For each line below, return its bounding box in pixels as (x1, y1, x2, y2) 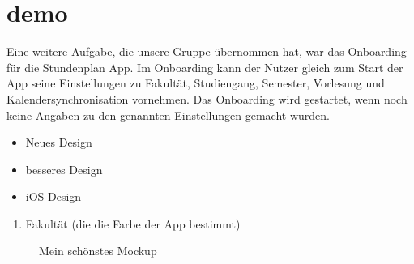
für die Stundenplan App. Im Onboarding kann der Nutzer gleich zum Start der (6, 58, 403, 75)
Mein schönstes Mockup (39, 242, 157, 259)
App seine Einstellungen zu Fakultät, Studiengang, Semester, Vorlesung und (6, 75, 385, 92)
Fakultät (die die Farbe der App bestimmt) (25, 215, 241, 232)
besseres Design (25, 160, 103, 177)
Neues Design (25, 134, 92, 151)
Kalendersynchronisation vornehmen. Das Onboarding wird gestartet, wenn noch (6, 90, 408, 107)
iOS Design (25, 188, 82, 205)
